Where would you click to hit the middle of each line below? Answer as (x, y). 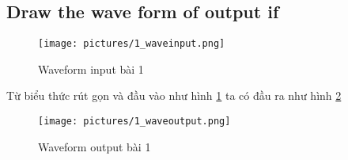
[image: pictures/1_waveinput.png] (132, 44)
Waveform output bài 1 (95, 146)
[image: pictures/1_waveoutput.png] (134, 122)
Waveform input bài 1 (91, 69)
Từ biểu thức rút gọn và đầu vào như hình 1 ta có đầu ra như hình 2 (174, 95)
